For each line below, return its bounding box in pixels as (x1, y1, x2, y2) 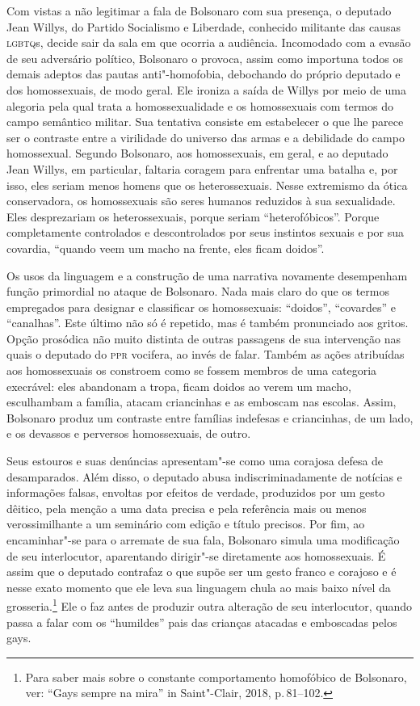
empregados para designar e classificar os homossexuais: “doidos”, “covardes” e (6, 298, 396, 315)
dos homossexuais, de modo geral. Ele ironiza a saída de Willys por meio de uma (6, 81, 407, 98)
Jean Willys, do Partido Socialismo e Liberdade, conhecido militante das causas (6, 18, 401, 35)
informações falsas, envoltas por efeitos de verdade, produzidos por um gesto (6, 484, 385, 501)
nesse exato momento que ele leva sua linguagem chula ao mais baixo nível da (6, 578, 391, 595)
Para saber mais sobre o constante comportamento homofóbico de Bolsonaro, (25, 668, 407, 685)
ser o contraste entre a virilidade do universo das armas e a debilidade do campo (6, 128, 405, 145)
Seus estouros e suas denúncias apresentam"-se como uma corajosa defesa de (6, 452, 384, 469)
